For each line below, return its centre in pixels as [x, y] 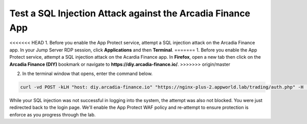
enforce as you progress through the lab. [52, 114]
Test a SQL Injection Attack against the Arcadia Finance [130, 13]
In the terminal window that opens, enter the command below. [87, 73]
